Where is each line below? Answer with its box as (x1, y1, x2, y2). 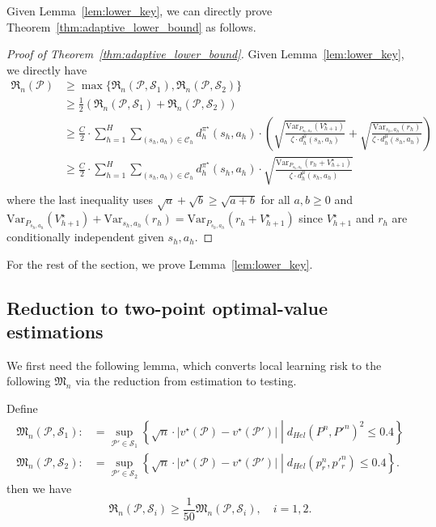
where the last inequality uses (6, 191, 154, 208)
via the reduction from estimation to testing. (75, 372, 297, 389)
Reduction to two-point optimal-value (6, 295, 328, 320)
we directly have (6, 61, 87, 78)
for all (260, 191, 290, 208)
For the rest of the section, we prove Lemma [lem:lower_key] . (6, 255, 313, 272)
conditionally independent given (6, 228, 164, 245)
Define (6, 400, 38, 417)
